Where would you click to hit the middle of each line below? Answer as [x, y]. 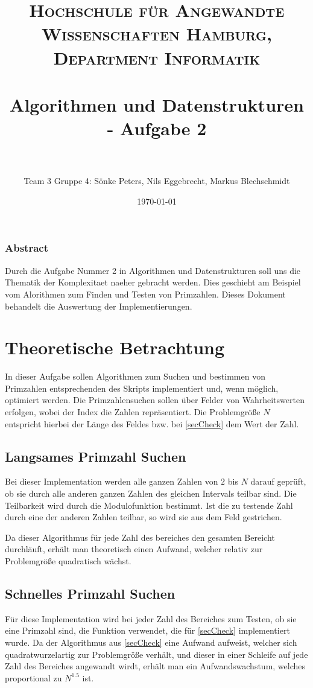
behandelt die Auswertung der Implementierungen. [99, 306]
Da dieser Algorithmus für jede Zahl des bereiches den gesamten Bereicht [140, 537]
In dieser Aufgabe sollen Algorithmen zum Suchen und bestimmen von [135, 376]
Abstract [27, 248]
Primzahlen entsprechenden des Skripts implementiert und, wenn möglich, [142, 388]
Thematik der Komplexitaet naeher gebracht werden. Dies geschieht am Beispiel [153, 282]
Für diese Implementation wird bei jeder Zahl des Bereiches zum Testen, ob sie [151, 618]
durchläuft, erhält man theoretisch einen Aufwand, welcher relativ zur [134, 549]
